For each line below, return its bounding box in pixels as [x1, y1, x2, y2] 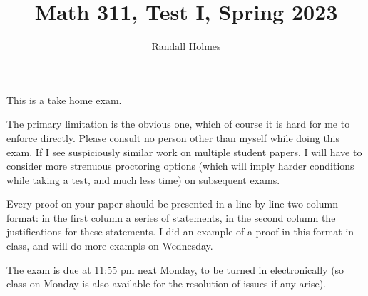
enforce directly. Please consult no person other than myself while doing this [6, 130, 340, 145]
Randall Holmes [151, 39, 221, 53]
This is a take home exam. [6, 92, 122, 107]
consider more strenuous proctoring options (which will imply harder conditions [6, 158, 354, 173]
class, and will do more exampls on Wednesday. [6, 238, 213, 253]
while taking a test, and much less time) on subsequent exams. [6, 172, 280, 187]
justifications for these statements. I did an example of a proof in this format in [6, 224, 354, 239]
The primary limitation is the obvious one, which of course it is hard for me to [6, 116, 350, 131]
